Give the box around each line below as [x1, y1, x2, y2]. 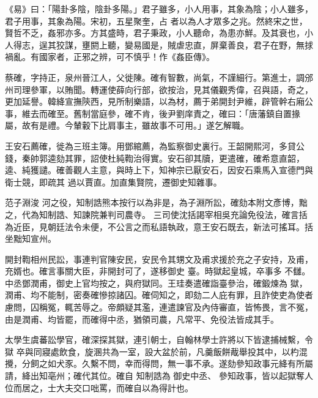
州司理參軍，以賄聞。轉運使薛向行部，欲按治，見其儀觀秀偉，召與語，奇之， [5, 83, 313, 96]
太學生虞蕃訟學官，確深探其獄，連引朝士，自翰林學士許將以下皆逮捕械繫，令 [5, 333, 313, 346]
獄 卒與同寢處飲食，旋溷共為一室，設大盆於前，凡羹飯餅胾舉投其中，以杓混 [5, 345, 308, 358]
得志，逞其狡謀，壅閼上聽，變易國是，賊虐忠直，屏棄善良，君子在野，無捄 [13, 38, 313, 51]
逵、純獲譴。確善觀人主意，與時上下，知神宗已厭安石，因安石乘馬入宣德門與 [5, 163, 313, 176]
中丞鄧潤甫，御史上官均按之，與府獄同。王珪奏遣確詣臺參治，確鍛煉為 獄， [5, 276, 308, 289]
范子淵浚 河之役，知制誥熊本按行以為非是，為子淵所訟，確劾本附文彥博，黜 [5, 196, 308, 209]
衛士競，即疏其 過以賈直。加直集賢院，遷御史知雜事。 [5, 175, 222, 188]
